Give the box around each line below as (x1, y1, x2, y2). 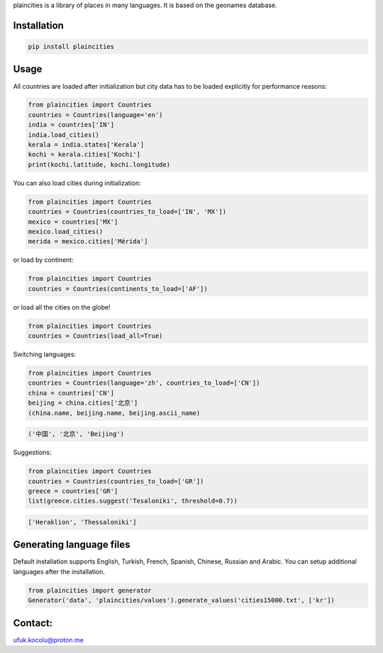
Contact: (13, 617, 53, 629)
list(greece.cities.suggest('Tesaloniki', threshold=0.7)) (28, 497, 238, 505)
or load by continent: (13, 256, 74, 264)
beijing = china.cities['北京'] (28, 399, 138, 407)
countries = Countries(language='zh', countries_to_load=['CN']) (28, 379, 260, 387)
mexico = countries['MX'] (28, 217, 118, 226)
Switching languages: (13, 350, 77, 358)
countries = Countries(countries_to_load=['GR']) (28, 477, 204, 485)
